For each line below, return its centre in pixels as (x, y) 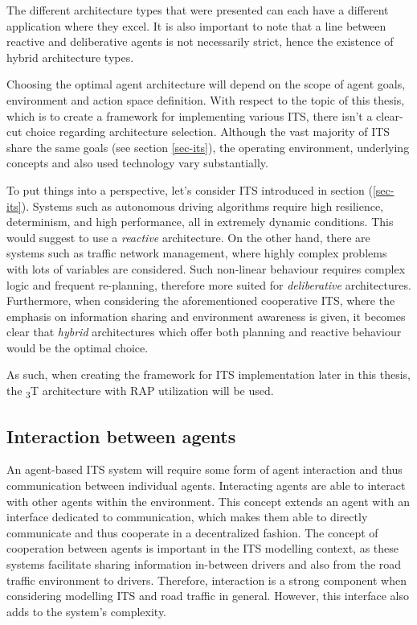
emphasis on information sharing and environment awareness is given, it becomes (206, 316)
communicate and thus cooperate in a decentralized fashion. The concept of (192, 532)
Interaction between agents (121, 436)
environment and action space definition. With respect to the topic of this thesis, (206, 99)
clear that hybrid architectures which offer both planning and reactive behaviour (204, 332)
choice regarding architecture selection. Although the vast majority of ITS (208, 132)
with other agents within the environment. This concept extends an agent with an (208, 501)
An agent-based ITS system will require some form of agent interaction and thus (204, 469)
